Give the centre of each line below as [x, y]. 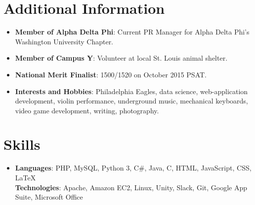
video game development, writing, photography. [87, 110]
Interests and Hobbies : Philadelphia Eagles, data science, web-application [131, 91]
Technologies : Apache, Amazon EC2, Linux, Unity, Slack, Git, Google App [131, 187]
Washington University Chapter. [64, 41]
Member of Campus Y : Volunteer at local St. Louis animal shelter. [121, 58]
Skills [22, 144]
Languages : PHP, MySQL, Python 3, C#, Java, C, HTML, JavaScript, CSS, [133, 168]
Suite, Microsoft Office [49, 197]
